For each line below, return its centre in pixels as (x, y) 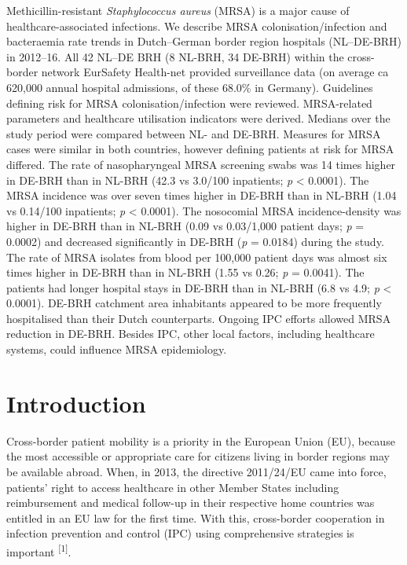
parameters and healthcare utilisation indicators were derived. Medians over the (198, 118)
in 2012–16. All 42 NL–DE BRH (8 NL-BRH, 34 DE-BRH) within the (175, 56)
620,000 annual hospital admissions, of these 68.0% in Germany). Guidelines (190, 87)
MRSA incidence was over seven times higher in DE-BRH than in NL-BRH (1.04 (202, 195)
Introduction (76, 403)
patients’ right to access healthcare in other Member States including (173, 487)
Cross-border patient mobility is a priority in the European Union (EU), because (201, 440)
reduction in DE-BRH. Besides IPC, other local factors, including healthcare (191, 334)
